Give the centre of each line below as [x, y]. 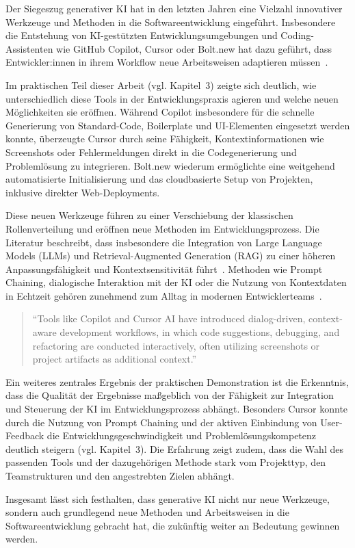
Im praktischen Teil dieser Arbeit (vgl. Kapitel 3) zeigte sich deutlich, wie [161, 84]
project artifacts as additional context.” [115, 359]
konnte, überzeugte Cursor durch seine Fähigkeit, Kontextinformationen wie [165, 139]
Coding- [297, 35]
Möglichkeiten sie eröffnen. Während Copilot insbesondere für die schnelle [160, 112]
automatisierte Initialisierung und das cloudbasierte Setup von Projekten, [159, 179]
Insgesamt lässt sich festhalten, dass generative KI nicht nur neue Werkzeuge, [168, 498]
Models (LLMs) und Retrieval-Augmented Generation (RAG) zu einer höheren [171, 256]
